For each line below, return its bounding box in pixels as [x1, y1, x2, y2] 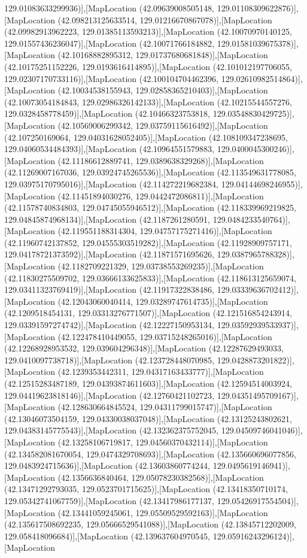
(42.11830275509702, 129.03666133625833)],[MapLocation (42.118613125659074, [4, 271, 296, 284]
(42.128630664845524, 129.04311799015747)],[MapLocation [57, 401, 272, 413]
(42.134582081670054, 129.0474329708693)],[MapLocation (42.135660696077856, [4, 447, 296, 460]
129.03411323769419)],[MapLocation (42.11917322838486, [4, 283, 215, 296]
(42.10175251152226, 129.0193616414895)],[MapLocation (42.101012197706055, [4, 60, 292, 72]
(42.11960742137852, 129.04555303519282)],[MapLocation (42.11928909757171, [4, 236, 292, 248]
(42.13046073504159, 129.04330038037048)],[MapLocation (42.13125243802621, [4, 412, 292, 424]
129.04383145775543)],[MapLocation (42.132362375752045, [4, 424, 219, 436]
